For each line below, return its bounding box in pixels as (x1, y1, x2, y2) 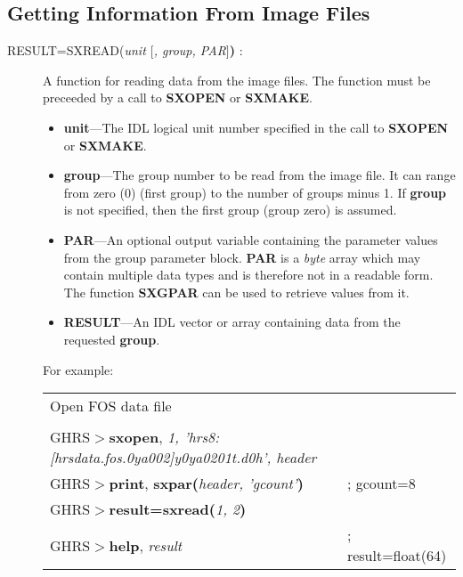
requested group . (63, 329, 160, 348)
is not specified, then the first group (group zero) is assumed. (63, 200, 397, 219)
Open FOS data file (50, 395, 172, 417)
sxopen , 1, (109, 427, 180, 448)
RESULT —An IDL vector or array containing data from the (63, 313, 401, 331)
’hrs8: (183, 427, 220, 448)
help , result (109, 534, 183, 556)
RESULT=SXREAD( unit (7, 41, 146, 60)
